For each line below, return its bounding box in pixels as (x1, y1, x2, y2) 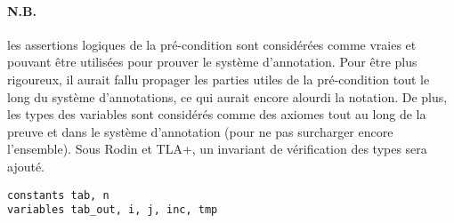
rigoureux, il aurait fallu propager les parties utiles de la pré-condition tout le (7, 69, 430, 88)
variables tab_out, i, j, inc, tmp (7, 203, 218, 217)
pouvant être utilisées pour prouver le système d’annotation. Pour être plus (7, 52, 418, 71)
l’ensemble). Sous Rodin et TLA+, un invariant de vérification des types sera (7, 139, 427, 158)
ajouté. (7, 156, 45, 175)
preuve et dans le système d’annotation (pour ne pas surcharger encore (7, 122, 393, 140)
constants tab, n (7, 188, 109, 202)
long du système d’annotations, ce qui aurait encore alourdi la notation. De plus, (7, 87, 448, 106)
